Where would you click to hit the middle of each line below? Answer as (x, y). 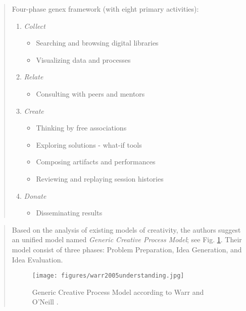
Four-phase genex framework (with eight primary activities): (105, 9)
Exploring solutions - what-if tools (89, 144)
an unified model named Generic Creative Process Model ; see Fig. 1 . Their (127, 239)
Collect (35, 26)
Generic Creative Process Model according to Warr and (118, 292)
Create (34, 110)
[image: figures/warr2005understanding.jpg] (108, 276)
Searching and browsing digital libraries (97, 43)
